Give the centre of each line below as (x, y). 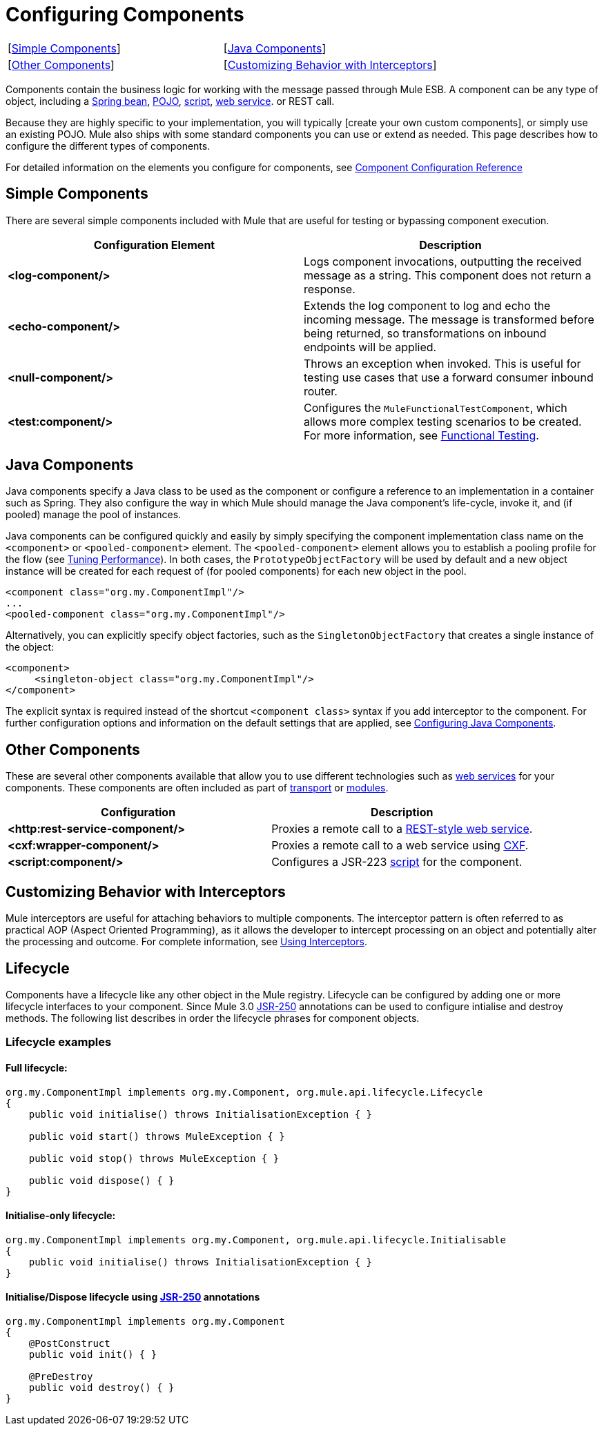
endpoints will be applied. (370, 347)
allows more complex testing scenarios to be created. (443, 421)
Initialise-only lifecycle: (61, 1216)
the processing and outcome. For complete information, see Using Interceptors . (186, 942)
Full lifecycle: (37, 1067)
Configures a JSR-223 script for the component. (397, 862)
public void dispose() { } (101, 1180)
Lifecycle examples (59, 1042)
